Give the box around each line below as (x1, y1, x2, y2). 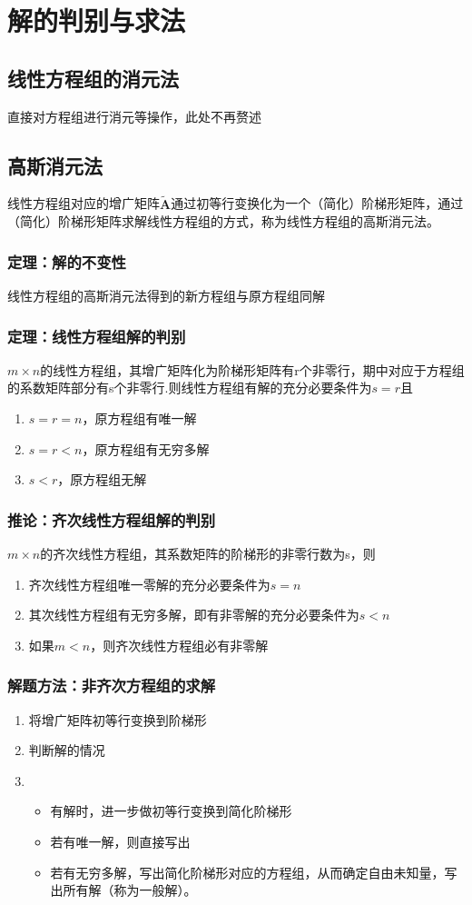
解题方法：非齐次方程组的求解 (7, 674, 216, 697)
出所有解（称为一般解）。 (50, 880, 197, 900)
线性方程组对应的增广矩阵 (7, 194, 160, 213)
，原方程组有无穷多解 (82, 439, 210, 458)
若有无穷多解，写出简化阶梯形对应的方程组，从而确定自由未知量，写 (50, 862, 457, 881)
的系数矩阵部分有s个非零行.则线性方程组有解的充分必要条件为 (7, 378, 372, 397)
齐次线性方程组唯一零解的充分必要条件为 (28, 574, 270, 593)
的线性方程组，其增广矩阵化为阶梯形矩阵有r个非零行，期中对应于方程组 (40, 360, 465, 379)
